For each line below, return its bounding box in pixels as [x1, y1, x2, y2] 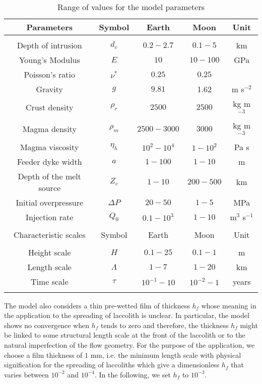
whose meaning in [201, 300, 256, 310]
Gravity [36, 83, 63, 95]
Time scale [30, 275, 69, 287]
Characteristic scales [13, 228, 86, 240]
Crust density [26, 101, 74, 113]
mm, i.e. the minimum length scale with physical [90, 349, 241, 360]
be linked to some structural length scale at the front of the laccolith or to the [4, 330, 245, 340]
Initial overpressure [16, 196, 84, 208]
